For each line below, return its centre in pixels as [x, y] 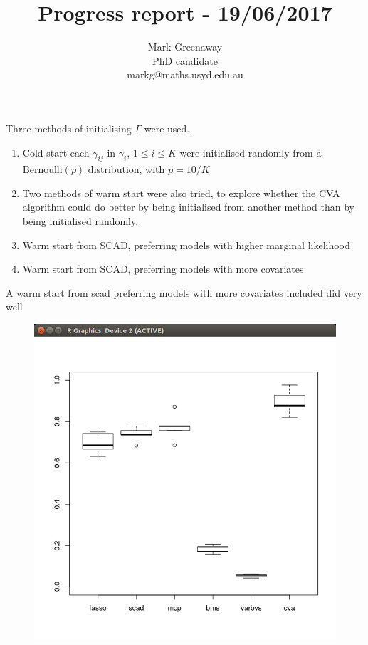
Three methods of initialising [69, 128]
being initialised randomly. [80, 221]
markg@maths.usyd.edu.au [185, 74]
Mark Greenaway [185, 47]
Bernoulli [42, 171]
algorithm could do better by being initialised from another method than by [188, 207]
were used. [167, 128]
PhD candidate [185, 60]
